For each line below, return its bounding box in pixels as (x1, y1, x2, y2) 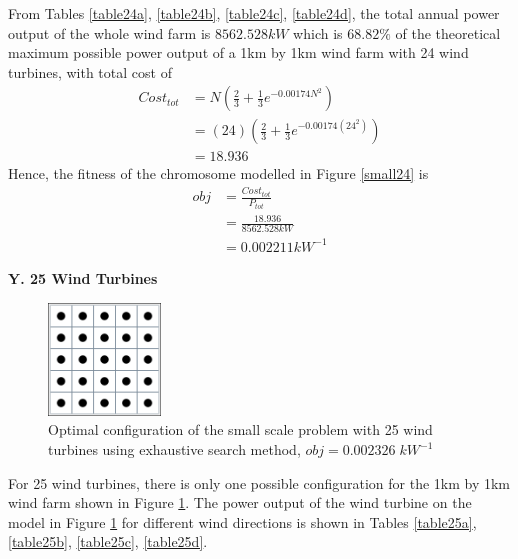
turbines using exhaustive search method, (48, 439, 301, 460)
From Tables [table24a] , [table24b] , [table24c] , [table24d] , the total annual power (8, 3, 500, 23)
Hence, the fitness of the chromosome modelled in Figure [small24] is (8, 163, 429, 184)
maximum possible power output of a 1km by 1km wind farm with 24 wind (8, 42, 469, 63)
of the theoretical (395, 22, 501, 43)
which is (293, 22, 343, 43)
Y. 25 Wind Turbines (8, 267, 158, 288)
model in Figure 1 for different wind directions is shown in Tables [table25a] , (8, 511, 477, 532)
